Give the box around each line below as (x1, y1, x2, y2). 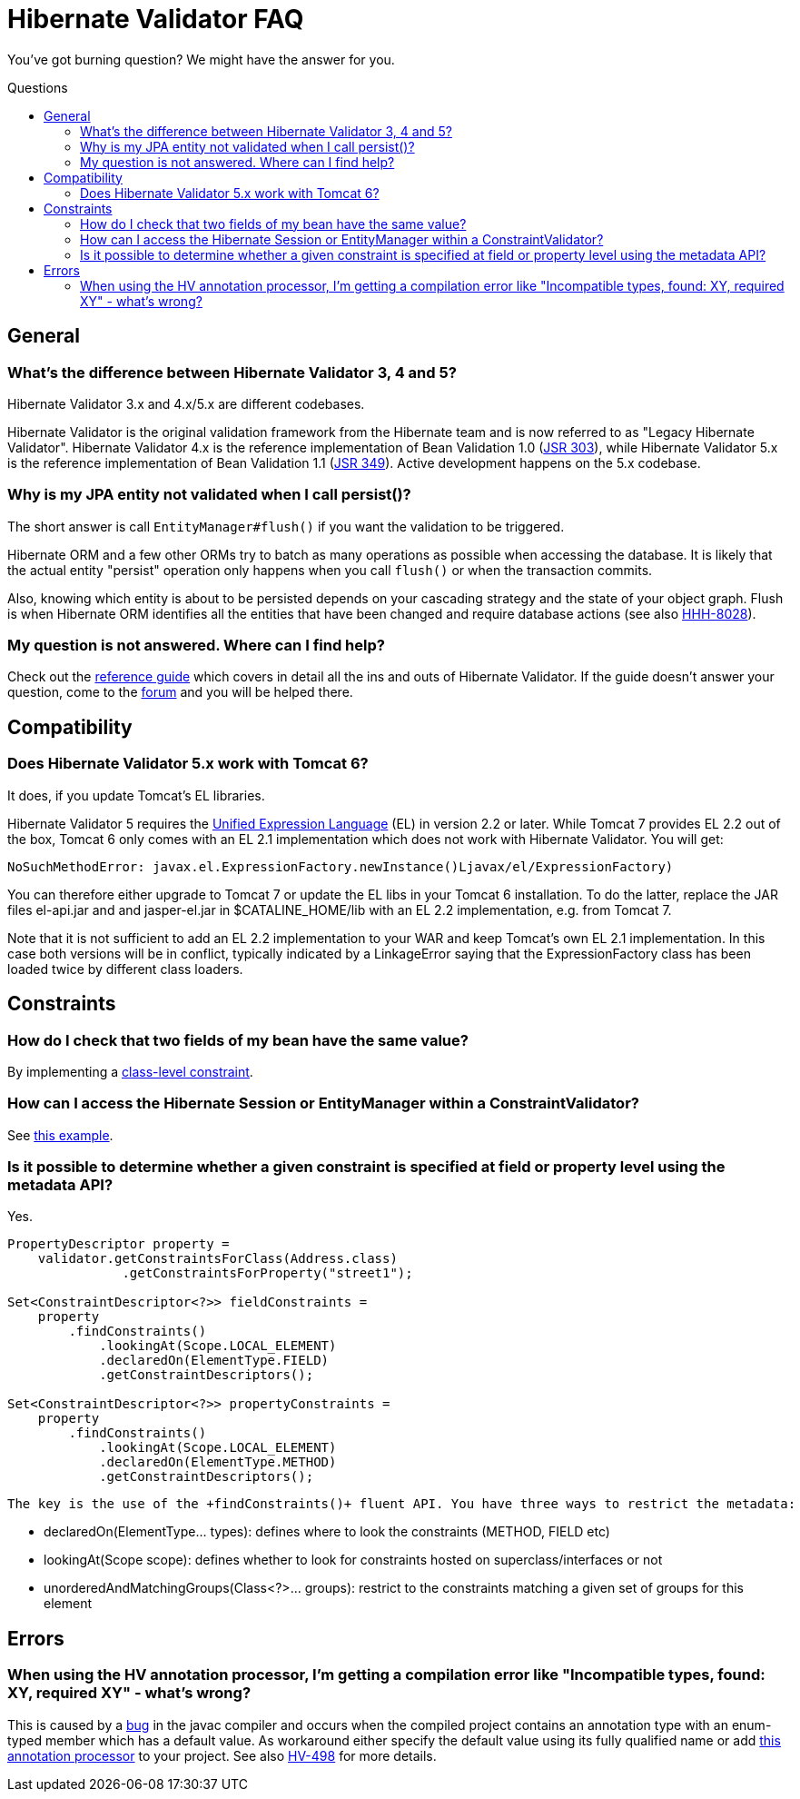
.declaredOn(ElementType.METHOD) (99, 1455, 337, 1470)
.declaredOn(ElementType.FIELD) (99, 1353, 330, 1368)
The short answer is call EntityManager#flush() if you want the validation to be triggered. (7, 518, 565, 534)
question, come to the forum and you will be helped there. (7, 684, 353, 701)
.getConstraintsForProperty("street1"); (122, 1266, 413, 1281)
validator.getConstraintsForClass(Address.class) (37, 1251, 398, 1267)
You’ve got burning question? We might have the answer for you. (7, 51, 395, 67)
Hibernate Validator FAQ (7, 4, 304, 35)
